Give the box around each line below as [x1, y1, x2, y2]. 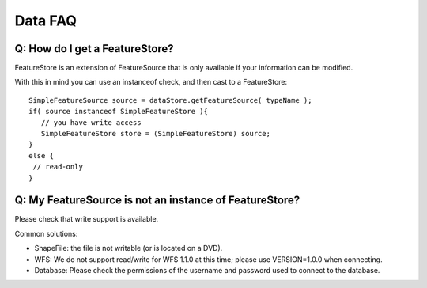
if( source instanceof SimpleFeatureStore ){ [28, 107, 209, 116]
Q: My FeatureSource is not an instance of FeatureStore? [14, 194, 300, 207]
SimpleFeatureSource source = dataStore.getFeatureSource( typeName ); [28, 96, 312, 104]
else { [28, 151, 55, 160]
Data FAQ [14, 12, 77, 29]
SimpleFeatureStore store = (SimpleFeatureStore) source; [40, 129, 270, 138]
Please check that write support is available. [14, 214, 159, 224]
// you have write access [40, 118, 142, 127]
